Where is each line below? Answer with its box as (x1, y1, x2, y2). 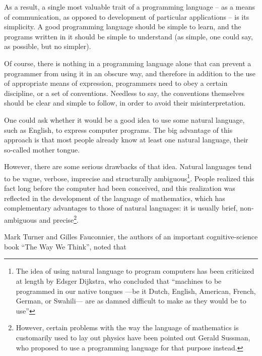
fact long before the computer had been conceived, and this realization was (4, 183, 235, 193)
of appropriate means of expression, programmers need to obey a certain (4, 78, 228, 88)
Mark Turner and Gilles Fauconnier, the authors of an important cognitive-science (4, 231, 258, 242)
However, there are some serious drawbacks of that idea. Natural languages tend (4, 161, 252, 172)
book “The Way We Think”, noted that (4, 241, 126, 251)
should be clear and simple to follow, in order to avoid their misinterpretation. (4, 97, 246, 108)
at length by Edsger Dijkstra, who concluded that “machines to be (16, 275, 222, 286)
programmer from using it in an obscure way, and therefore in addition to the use (4, 68, 256, 78)
